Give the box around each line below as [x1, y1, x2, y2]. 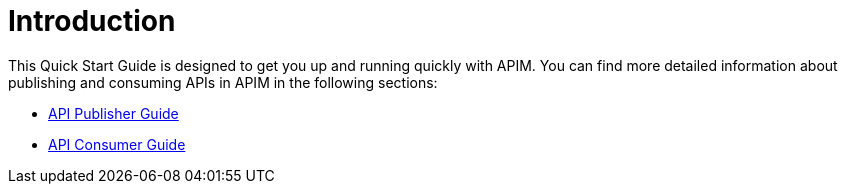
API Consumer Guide [48, 135, 186, 153]
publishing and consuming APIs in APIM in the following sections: [8, 73, 438, 91]
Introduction [8, 4, 176, 38]
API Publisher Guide [48, 104, 179, 122]
